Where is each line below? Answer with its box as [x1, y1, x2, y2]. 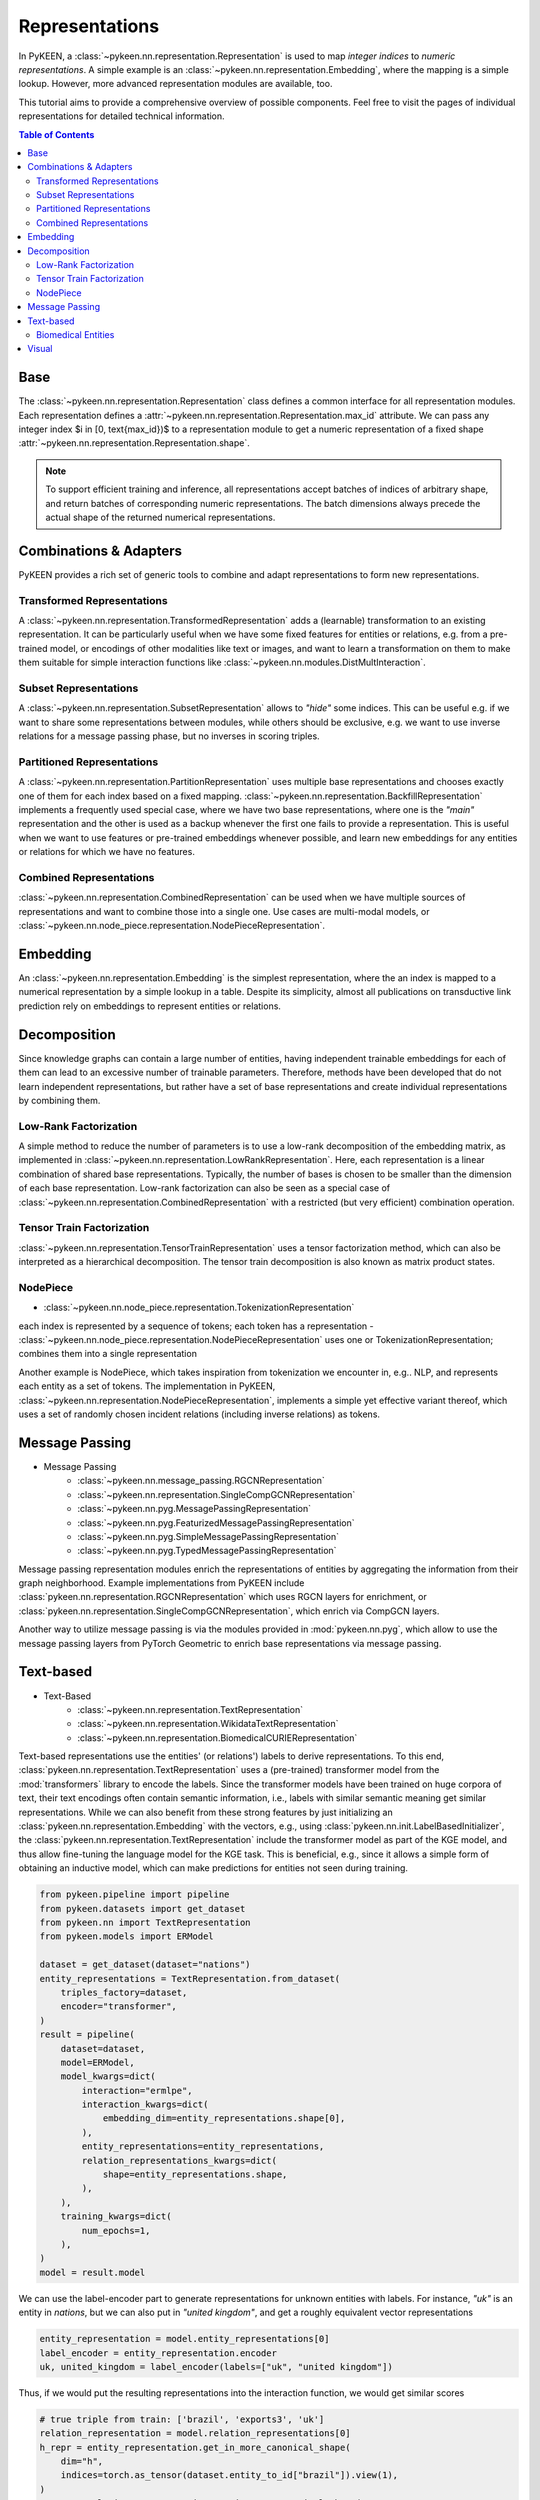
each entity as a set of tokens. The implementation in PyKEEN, [18, 1380, 276, 1392]
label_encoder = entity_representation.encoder [39, 2347, 277, 2359]
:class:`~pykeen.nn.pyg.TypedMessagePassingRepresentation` [77, 1545, 337, 1557]
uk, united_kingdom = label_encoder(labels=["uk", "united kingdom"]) [39, 2361, 394, 2372]
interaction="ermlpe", [81, 2085, 194, 2096]
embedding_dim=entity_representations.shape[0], [102, 2113, 346, 2124]
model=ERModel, [60, 2056, 135, 2068]
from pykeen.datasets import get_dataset [39, 1903, 246, 1914]
